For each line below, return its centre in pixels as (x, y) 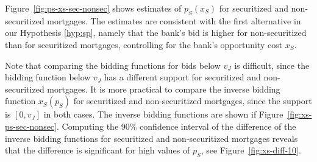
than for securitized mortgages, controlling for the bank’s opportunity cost (144, 44)
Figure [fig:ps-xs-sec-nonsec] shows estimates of (93, 8)
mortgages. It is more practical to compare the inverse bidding (164, 89)
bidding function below (48, 77)
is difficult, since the (272, 65)
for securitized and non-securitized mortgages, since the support (193, 101)
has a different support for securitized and (182, 77)
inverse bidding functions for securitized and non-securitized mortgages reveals (151, 138)
